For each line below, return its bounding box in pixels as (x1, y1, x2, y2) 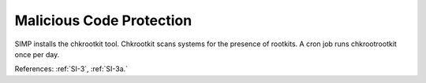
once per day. (14, 49, 60, 59)
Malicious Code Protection (14, 12, 192, 29)
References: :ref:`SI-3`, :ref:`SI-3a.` (14, 64, 129, 74)
